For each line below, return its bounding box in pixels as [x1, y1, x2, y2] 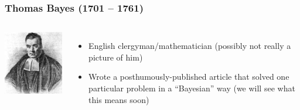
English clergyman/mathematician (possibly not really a [88, 40, 291, 52]
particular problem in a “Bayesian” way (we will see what [88, 82, 295, 94]
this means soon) [88, 93, 149, 105]
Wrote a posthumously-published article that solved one [88, 70, 289, 83]
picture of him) [88, 51, 143, 63]
